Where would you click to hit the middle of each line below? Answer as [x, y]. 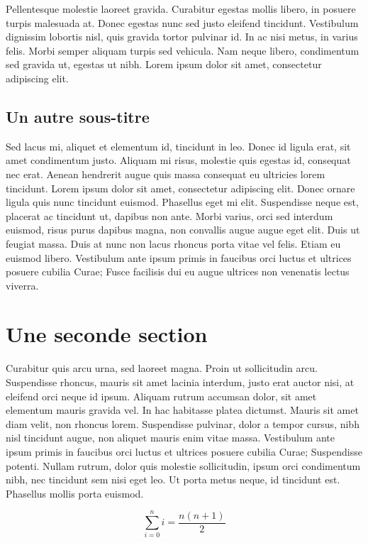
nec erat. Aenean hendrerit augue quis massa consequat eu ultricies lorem [166, 174]
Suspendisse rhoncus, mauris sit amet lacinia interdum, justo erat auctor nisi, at [180, 382]
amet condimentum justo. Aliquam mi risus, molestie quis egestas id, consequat [178, 160]
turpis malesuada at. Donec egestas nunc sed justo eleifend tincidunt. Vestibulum [182, 22]
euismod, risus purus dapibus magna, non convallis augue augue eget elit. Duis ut [183, 230]
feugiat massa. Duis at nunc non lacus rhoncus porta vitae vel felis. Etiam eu [173, 243]
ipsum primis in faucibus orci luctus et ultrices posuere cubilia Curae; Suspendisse [184, 451]
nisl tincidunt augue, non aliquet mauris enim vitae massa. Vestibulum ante [171, 438]
